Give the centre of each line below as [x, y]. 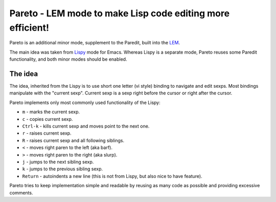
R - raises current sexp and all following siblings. [73, 140]
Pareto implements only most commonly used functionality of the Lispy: [85, 103]
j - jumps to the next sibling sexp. [58, 162]
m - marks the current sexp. [51, 112]
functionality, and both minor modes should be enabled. [68, 59]
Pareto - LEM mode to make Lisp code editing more [120, 13]
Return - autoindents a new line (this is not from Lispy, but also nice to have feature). [112, 176]
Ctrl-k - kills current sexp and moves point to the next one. [86, 126]
